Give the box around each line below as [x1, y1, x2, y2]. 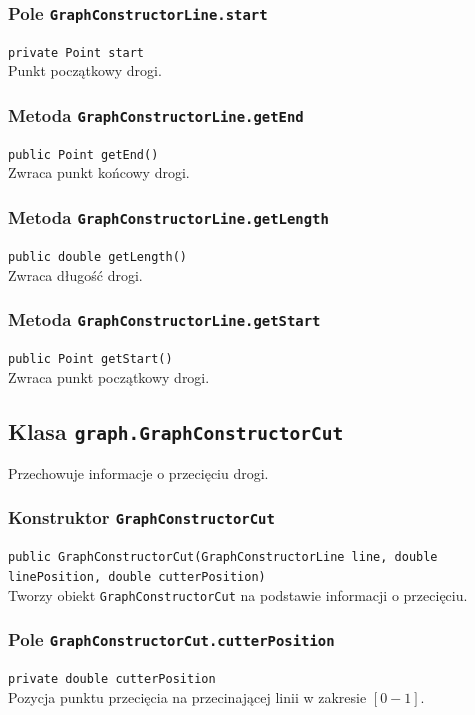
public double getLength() [8, 249, 187, 264]
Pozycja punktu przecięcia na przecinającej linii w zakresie [8, 686, 367, 707]
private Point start [8, 45, 145, 60]
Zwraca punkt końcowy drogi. [8, 162, 190, 183]
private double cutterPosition [8, 672, 216, 687]
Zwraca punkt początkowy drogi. [8, 366, 210, 387]
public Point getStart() [8, 351, 173, 366]
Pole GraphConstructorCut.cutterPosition [8, 627, 335, 652]
